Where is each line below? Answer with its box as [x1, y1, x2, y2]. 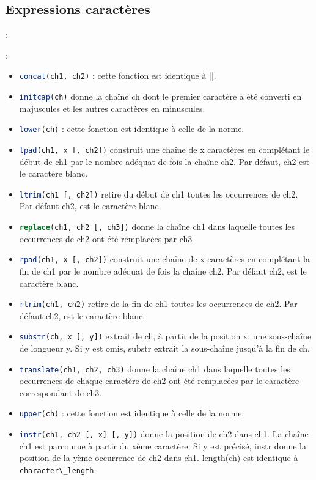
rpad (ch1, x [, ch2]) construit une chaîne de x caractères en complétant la [19, 253, 310, 265]
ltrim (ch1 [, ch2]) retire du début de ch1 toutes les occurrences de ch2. [19, 187, 298, 200]
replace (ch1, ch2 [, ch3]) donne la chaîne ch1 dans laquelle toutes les [19, 220, 295, 233]
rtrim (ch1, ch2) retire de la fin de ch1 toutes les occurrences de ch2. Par [19, 297, 298, 310]
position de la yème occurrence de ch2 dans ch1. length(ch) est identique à [19, 451, 298, 464]
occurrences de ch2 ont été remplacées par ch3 [19, 232, 193, 245]
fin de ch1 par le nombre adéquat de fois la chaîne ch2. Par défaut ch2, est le [19, 264, 307, 277]
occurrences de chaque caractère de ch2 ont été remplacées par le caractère [19, 374, 299, 387]
